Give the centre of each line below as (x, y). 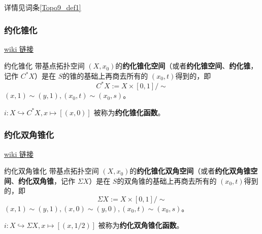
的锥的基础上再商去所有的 (105, 76)
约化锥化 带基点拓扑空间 (44, 66)
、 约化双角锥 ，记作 (43, 180)
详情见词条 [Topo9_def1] (43, 7)
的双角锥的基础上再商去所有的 (167, 180)
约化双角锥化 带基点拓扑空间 (52, 171)
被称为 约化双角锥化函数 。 (141, 225)
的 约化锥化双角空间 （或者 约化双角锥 (190, 171)
